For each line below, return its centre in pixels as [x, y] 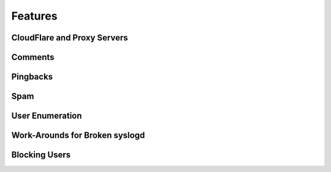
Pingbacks [32, 77]
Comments [33, 57]
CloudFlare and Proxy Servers [70, 38]
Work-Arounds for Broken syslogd [78, 136]
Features [34, 16]
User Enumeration [47, 116]
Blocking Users [41, 155]
